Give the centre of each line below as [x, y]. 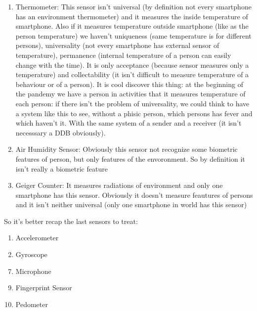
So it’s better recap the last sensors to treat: [71, 221]
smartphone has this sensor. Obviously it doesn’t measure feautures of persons [134, 195]
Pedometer [32, 304]
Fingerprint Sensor [44, 288]
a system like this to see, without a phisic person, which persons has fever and [134, 113]
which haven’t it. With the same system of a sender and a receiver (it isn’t [128, 123]
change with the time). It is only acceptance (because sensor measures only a [132, 65]
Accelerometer [37, 238]
